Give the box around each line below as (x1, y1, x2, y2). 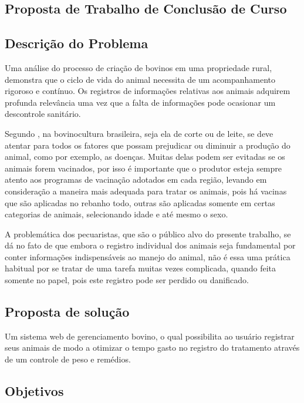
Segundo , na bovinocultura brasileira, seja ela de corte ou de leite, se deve (5, 127, 273, 139)
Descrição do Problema (5, 34, 148, 52)
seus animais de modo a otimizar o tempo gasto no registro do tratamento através (5, 341, 300, 354)
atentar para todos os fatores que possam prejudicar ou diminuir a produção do (5, 139, 291, 151)
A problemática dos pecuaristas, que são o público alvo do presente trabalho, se (5, 227, 291, 240)
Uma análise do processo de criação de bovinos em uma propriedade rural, (5, 61, 272, 73)
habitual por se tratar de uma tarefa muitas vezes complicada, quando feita (5, 262, 276, 274)
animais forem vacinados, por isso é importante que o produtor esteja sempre (5, 162, 282, 174)
